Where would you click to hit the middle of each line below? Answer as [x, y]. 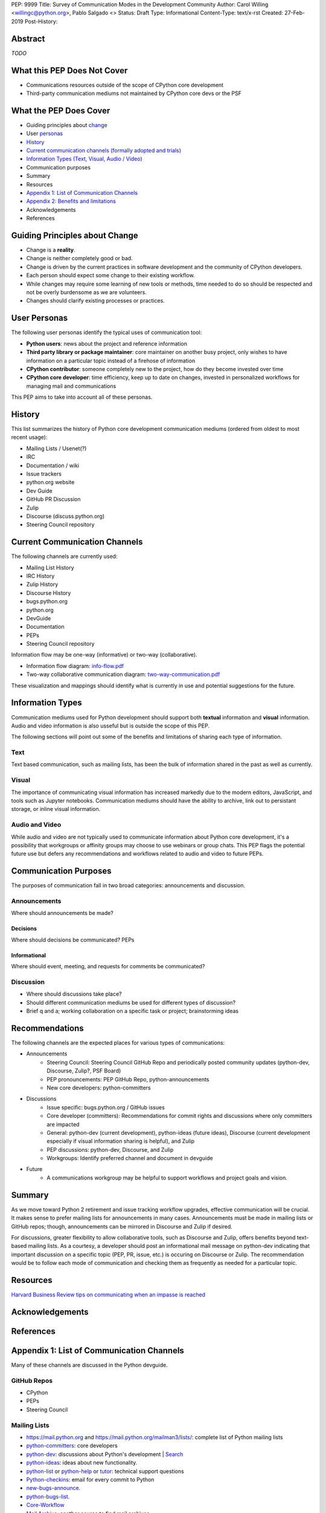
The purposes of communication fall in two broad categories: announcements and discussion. [128, 885]
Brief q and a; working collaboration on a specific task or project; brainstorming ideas [132, 1011]
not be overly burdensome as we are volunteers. [87, 292]
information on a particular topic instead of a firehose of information [111, 361]
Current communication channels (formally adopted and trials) [104, 151]
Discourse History [49, 592]
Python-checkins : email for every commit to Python [90, 1479]
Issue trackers [44, 474]
